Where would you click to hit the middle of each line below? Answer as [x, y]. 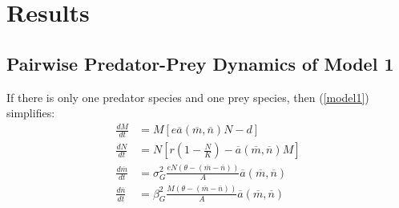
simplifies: [31, 113]
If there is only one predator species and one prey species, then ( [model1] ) [188, 97]
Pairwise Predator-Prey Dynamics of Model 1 [200, 63]
